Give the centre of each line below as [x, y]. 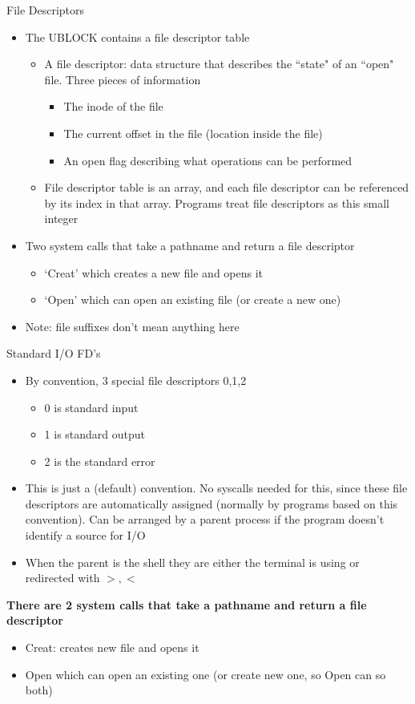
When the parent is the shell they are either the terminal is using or [192, 562]
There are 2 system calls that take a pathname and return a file [187, 604]
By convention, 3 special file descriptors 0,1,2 [136, 380]
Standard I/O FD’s [54, 353]
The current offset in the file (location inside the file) [193, 133]
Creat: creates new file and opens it [112, 647]
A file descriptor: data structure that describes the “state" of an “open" [219, 64]
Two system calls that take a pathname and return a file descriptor [190, 245]
